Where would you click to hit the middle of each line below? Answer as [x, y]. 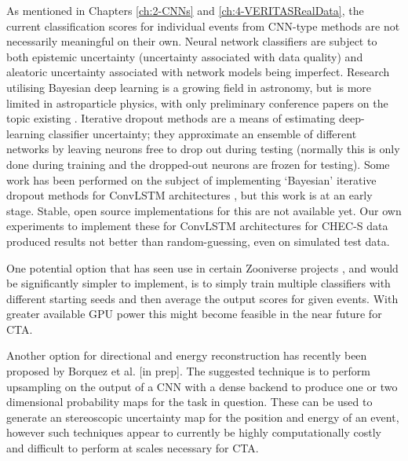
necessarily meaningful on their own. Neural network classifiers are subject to [192, 41]
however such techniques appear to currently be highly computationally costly [194, 432]
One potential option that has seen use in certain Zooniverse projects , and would [202, 267]
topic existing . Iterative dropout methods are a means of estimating [171, 118]
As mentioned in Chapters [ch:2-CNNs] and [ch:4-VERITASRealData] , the [185, 10]
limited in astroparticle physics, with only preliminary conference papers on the [197, 102]
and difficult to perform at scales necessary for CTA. [133, 448]
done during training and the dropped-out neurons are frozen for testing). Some [198, 164]
